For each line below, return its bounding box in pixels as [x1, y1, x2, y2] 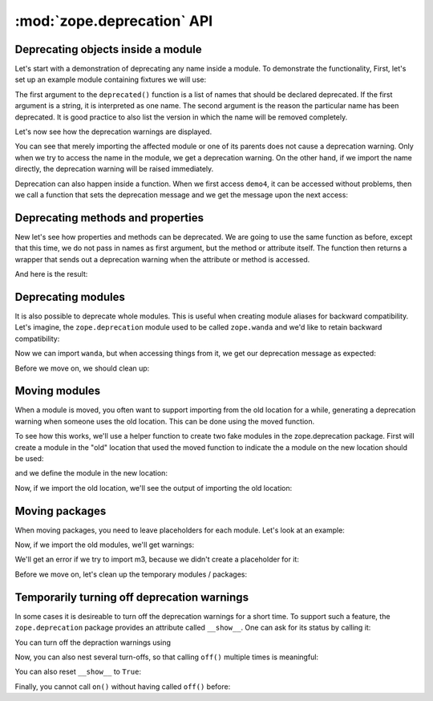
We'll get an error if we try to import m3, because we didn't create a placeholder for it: [14, 554, 300, 565]
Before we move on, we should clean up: [14, 363, 150, 373]
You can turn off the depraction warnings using [14, 638, 172, 647]
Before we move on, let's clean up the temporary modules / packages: [14, 569, 248, 579]
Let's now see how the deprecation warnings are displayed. [14, 127, 212, 136]
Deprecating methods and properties [14, 211, 204, 225]
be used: [14, 453, 44, 463]
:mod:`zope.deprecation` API [14, 12, 213, 30]
